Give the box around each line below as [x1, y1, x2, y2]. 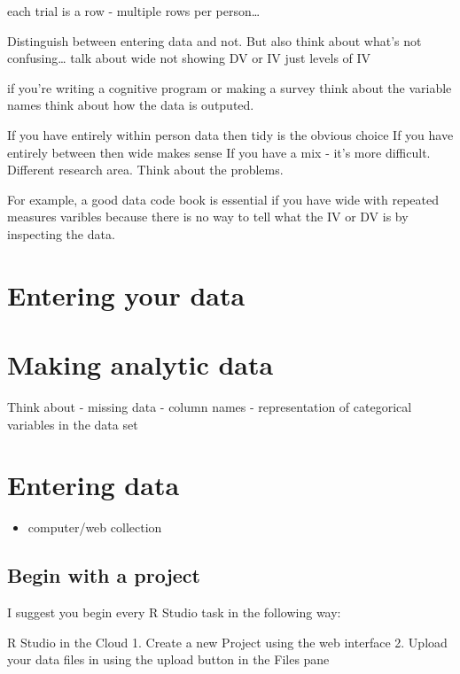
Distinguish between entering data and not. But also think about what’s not [7, 31, 422, 50]
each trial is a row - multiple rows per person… [7, 2, 261, 19]
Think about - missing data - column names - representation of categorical [7, 398, 412, 416]
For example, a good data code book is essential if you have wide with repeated [7, 190, 439, 208]
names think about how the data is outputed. [7, 96, 254, 114]
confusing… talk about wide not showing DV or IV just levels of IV [7, 49, 371, 67]
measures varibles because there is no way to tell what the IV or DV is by [7, 207, 409, 226]
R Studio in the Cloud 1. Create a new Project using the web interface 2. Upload [7, 632, 448, 651]
